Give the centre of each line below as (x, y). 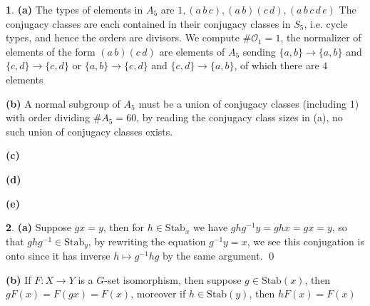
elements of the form (51, 51)
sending (259, 51)
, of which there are (277, 65)
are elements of (192, 51)
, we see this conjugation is (305, 241)
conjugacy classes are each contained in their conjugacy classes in (148, 23)
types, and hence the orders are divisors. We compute (123, 37)
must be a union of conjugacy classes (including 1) (249, 103)
